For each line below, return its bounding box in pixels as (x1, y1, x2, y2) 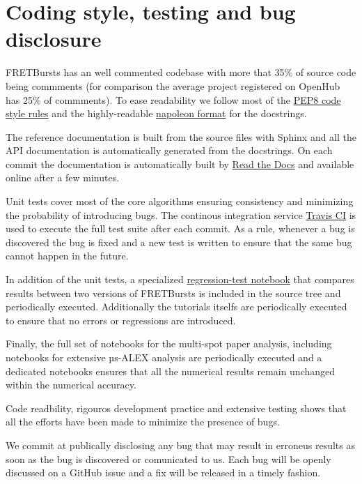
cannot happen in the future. (6, 248, 129, 263)
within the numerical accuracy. (6, 377, 136, 392)
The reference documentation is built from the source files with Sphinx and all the (6, 129, 357, 144)
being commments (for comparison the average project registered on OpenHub (6, 78, 340, 93)
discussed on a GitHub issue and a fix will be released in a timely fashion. (6, 465, 321, 480)
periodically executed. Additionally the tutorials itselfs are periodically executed (6, 299, 347, 314)
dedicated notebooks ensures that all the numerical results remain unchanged (6, 363, 336, 378)
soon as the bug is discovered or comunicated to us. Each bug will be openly (6, 451, 331, 466)
